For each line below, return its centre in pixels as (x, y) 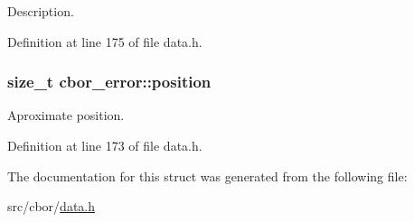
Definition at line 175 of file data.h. (105, 41)
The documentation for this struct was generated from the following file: (207, 176)
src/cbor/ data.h (52, 206)
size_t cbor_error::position (109, 82)
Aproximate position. (66, 115)
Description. (41, 11)
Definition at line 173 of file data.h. (105, 145)
